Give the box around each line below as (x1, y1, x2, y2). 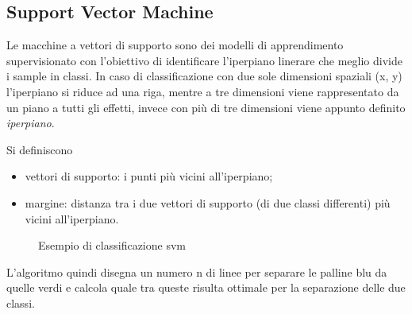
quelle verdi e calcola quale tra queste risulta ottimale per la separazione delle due (6, 279, 406, 296)
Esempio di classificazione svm (38, 237, 186, 254)
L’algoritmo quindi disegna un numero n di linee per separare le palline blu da (6, 263, 387, 280)
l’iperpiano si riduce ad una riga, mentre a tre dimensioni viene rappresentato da (6, 83, 399, 99)
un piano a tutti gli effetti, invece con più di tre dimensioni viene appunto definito (6, 99, 406, 115)
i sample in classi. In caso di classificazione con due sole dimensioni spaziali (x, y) (6, 68, 402, 84)
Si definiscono (6, 141, 73, 157)
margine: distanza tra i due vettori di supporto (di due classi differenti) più (25, 194, 391, 211)
